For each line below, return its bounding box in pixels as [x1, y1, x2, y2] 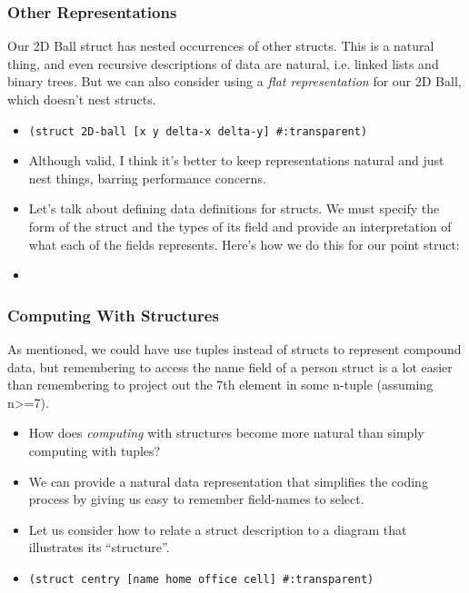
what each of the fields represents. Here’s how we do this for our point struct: [28, 234, 460, 253]
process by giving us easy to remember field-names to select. [28, 489, 364, 509]
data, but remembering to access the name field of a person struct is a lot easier [7, 357, 453, 376]
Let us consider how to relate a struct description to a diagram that [28, 519, 407, 539]
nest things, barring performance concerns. [28, 168, 266, 187]
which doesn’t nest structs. [7, 90, 156, 108]
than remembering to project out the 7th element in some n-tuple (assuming [7, 375, 434, 394]
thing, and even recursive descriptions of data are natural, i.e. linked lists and [7, 54, 439, 73]
